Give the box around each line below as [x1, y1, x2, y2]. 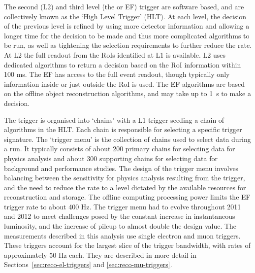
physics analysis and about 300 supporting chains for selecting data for [4, 153, 218, 163]
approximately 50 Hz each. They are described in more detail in [4, 249, 197, 260]
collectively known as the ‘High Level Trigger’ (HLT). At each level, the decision [4, 11, 247, 21]
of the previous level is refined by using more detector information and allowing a [4, 21, 250, 31]
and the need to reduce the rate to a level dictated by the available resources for [4, 182, 246, 192]
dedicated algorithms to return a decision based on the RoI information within [4, 59, 241, 69]
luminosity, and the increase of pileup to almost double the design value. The [4, 221, 237, 231]
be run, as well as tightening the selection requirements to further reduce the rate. [4, 40, 252, 50]
